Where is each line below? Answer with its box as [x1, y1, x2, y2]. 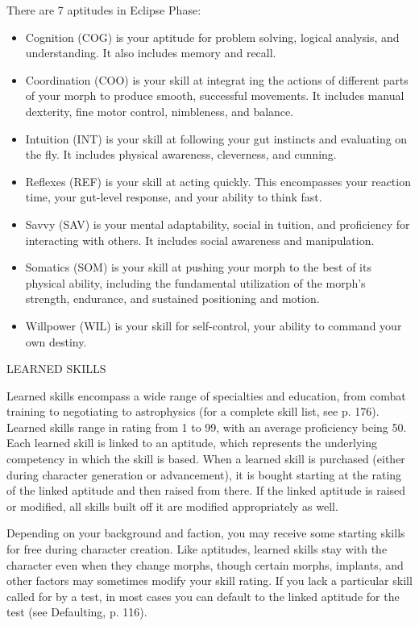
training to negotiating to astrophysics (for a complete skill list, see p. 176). [6, 403, 380, 420]
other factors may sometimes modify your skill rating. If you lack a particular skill [6, 572, 413, 589]
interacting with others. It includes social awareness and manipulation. [25, 231, 375, 248]
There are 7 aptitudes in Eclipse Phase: [6, 2, 201, 18]
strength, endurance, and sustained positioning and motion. [25, 290, 320, 307]
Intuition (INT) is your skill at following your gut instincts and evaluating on [25, 130, 408, 147]
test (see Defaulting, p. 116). [6, 603, 147, 620]
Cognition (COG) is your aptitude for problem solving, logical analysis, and [25, 28, 400, 45]
